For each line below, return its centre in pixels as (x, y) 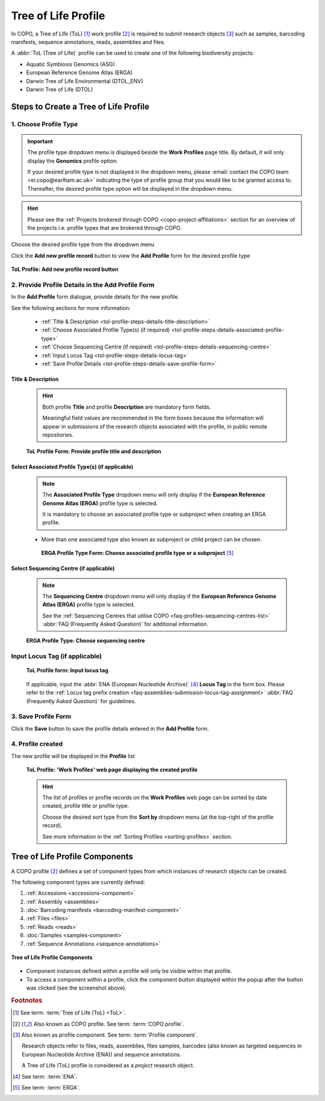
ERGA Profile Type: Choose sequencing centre (86, 640)
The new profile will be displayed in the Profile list (73, 756)
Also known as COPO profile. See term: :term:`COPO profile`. (109, 1024)
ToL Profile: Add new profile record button (65, 269)
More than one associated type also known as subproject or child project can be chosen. (151, 539)
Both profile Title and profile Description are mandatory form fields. (127, 407)
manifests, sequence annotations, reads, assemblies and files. (88, 42)
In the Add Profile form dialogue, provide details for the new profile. (95, 297)
